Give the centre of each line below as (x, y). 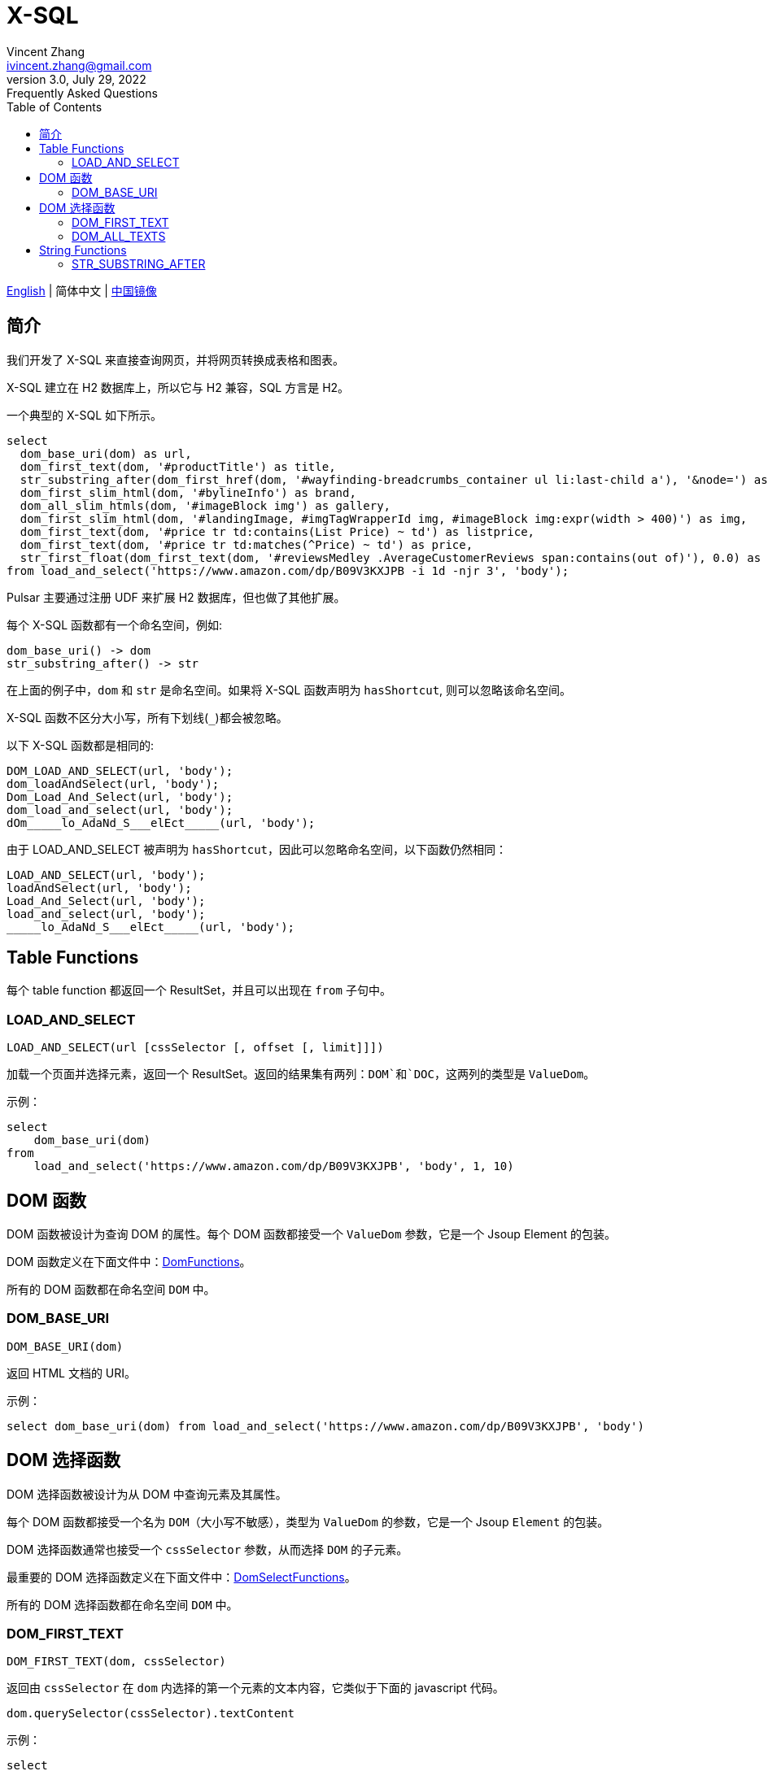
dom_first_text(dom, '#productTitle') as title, (178, 466)
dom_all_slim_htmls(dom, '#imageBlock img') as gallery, (205, 505)
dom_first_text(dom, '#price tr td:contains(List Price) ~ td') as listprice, (277, 531)
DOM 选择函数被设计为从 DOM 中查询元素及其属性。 (147, 1494)
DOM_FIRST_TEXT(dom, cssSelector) (116, 1662)
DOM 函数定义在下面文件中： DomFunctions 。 (129, 1262)
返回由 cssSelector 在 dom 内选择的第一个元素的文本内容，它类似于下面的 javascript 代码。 (255, 1688)
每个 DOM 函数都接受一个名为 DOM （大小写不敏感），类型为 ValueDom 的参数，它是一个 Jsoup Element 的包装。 (308, 1521)
